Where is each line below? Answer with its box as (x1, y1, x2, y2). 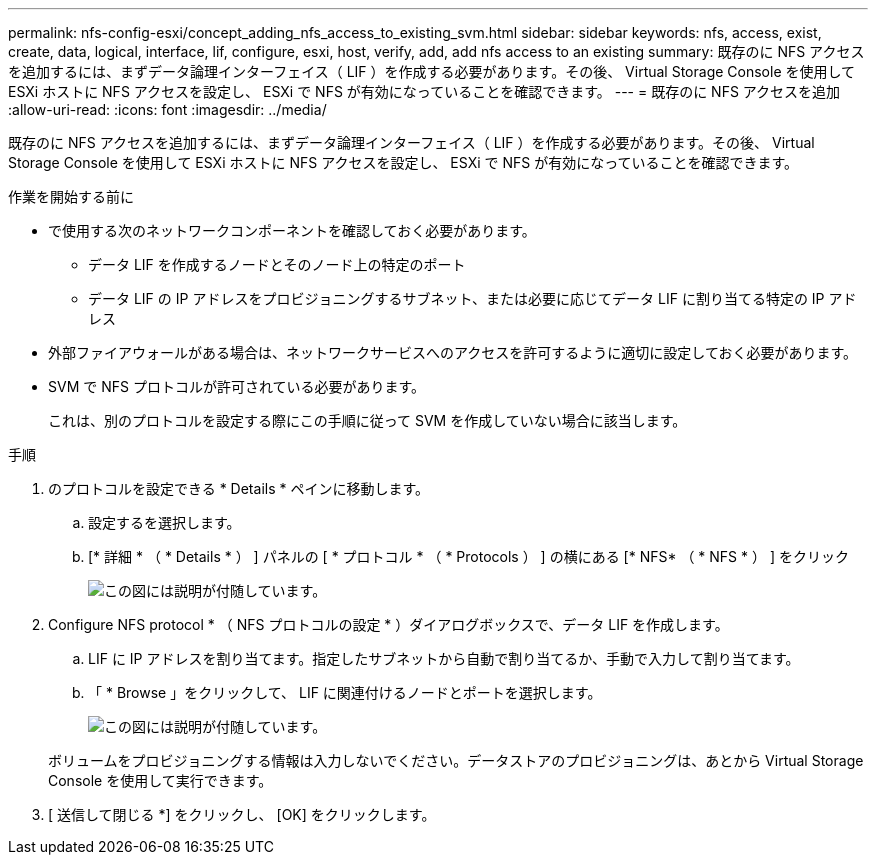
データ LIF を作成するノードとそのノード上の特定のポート (88, 256, 466, 273)
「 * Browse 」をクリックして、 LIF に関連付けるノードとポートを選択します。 (88, 684, 602, 701)
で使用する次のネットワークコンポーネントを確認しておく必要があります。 (48, 222, 536, 239)
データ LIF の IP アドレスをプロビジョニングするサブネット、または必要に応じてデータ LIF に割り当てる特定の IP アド (88, 290, 857, 307)
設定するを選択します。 (88, 514, 241, 531)
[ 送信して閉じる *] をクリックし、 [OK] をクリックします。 (48, 806, 436, 823)
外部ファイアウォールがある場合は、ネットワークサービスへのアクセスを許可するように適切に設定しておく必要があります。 (48, 344, 858, 361)
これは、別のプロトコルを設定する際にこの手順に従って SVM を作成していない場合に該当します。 (48, 412, 687, 429)
